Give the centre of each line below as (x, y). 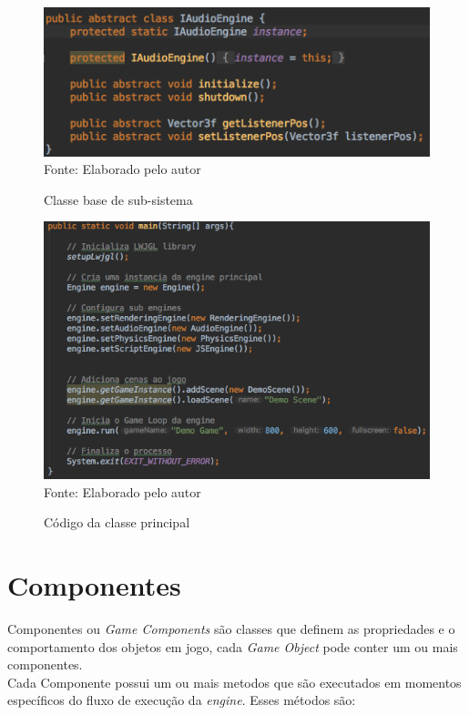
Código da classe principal (117, 522)
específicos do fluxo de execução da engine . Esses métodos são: (182, 700)
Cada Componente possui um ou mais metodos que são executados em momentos (234, 682)
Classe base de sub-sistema (118, 199)
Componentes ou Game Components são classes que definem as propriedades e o (231, 628)
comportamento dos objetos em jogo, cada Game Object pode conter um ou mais (233, 646)
